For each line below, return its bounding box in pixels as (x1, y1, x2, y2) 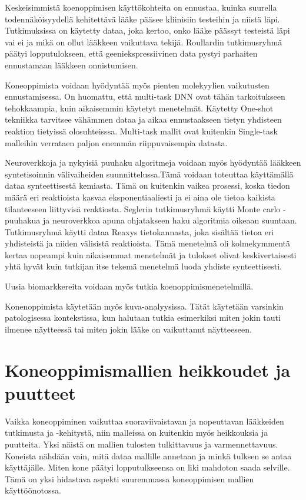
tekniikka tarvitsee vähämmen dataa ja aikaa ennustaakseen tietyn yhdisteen (5, 113, 282, 126)
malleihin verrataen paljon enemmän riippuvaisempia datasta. (5, 136, 228, 149)
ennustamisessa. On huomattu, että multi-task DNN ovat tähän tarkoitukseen (5, 90, 285, 103)
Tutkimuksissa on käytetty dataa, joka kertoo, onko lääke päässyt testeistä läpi (5, 24, 290, 37)
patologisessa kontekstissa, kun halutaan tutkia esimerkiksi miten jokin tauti (5, 311, 281, 324)
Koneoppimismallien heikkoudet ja (5, 357, 291, 381)
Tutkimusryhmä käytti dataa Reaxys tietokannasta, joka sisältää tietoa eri (5, 225, 274, 238)
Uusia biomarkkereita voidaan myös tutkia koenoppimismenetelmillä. (5, 280, 254, 292)
